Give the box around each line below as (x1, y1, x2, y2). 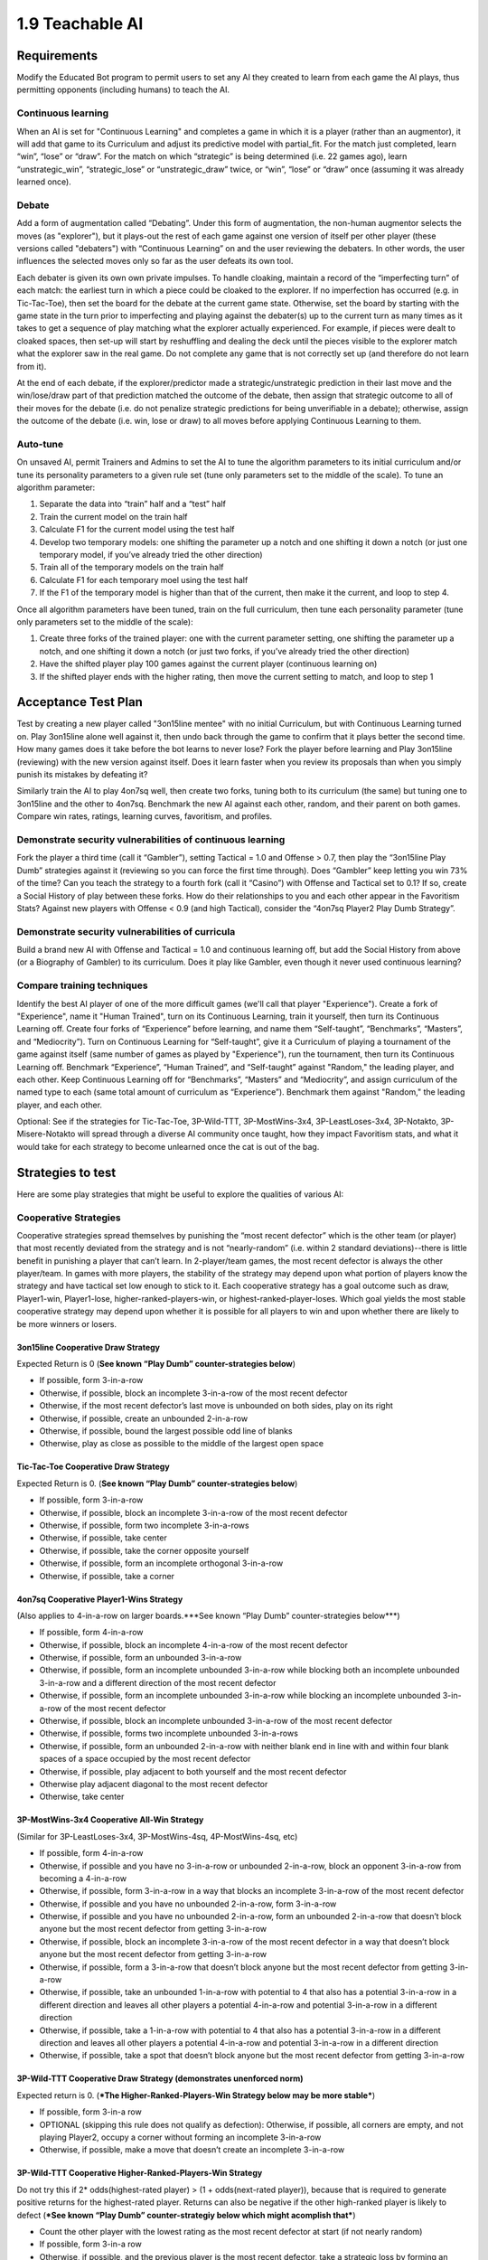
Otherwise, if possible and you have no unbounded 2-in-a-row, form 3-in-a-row (39, 1898, 337, 1909)
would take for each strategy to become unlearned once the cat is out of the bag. (16, 1141, 320, 1152)
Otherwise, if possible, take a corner (39, 1570, 175, 1581)
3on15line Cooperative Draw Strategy (16, 1342, 161, 1352)
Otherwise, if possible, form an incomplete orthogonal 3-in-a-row (39, 1558, 284, 1568)
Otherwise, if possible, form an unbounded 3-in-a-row (39, 1653, 242, 1663)
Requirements (16, 48, 99, 63)
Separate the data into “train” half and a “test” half (39, 498, 226, 510)
